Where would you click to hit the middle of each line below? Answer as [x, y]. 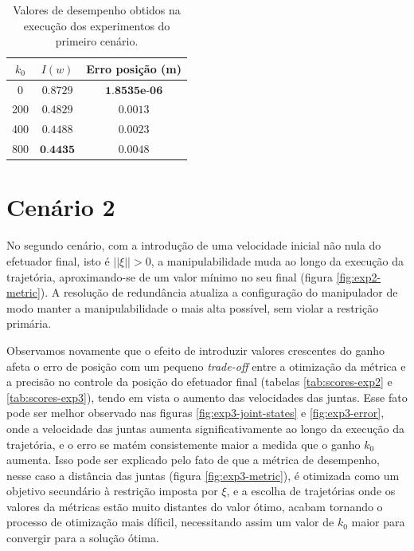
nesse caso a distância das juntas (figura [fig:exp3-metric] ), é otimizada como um [203, 475]
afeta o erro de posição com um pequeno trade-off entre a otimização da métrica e [206, 366]
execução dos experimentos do [97, 25]
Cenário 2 [61, 207]
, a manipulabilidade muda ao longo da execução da [277, 260]
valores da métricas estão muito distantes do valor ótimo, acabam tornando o [195, 506]
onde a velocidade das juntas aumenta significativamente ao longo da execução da [205, 428]
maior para [378, 522]
